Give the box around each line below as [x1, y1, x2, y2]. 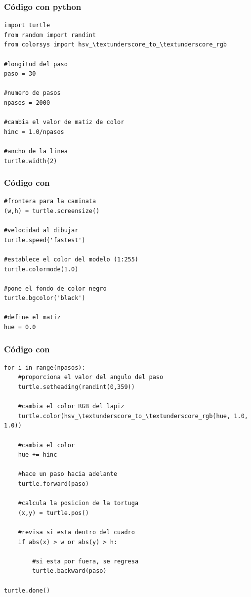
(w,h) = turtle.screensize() [4, 207, 100, 214]
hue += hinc [18, 451, 57, 459]
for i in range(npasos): [4, 364, 85, 371]
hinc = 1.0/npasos [4, 128, 64, 135]
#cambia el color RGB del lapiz [18, 403, 125, 410]
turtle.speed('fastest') [4, 236, 85, 244]
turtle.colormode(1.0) [4, 265, 79, 273]
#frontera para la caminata [4, 198, 96, 205]
